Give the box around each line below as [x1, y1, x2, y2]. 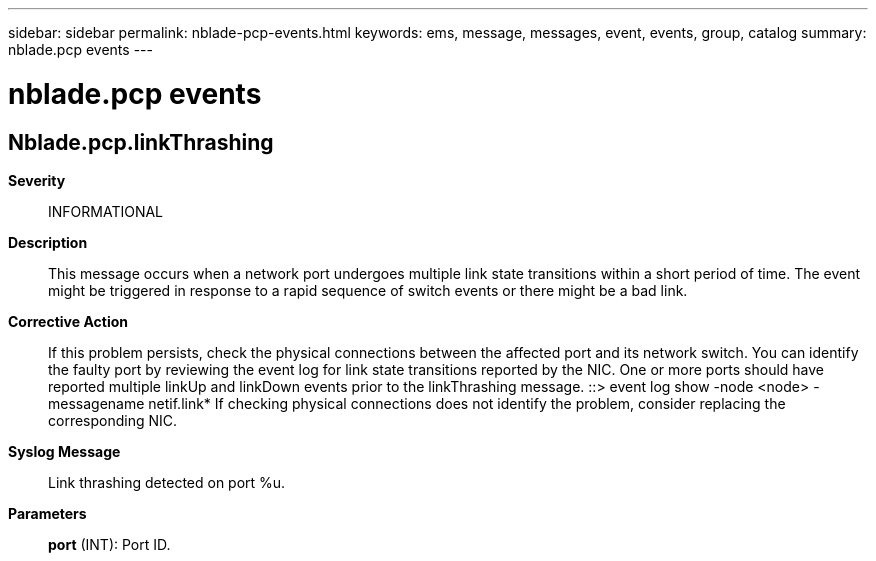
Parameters [8, 504, 87, 522]
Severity [8, 171, 66, 189]
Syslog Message [8, 442, 121, 460]
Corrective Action [8, 312, 128, 330]
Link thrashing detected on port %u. [48, 473, 286, 491]
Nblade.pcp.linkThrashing [8, 129, 274, 155]
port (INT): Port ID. [48, 535, 171, 553]
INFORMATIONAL [48, 202, 164, 220]
